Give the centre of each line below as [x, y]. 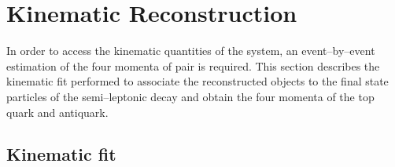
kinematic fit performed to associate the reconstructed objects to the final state [197, 81]
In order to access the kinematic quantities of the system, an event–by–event [191, 51]
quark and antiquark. [57, 112]
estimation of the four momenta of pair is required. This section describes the [193, 65]
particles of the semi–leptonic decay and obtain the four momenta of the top [190, 96]
